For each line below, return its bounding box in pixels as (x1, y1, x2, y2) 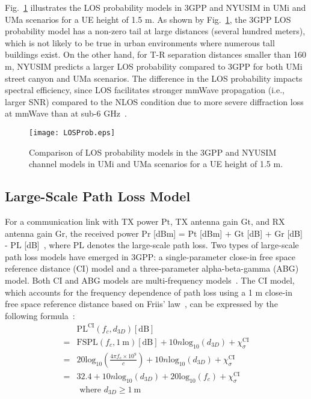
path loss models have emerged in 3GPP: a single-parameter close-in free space (5, 250, 295, 263)
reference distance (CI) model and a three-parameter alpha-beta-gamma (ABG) (5, 262, 299, 275)
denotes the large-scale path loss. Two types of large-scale (87, 239, 299, 251)
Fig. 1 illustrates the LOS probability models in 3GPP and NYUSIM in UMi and (5, 1, 306, 13)
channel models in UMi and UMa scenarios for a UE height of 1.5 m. (29, 157, 283, 170)
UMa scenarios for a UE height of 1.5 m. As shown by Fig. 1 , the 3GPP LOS (5, 13, 291, 25)
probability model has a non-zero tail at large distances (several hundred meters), (5, 25, 306, 37)
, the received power (65, 227, 139, 239)
